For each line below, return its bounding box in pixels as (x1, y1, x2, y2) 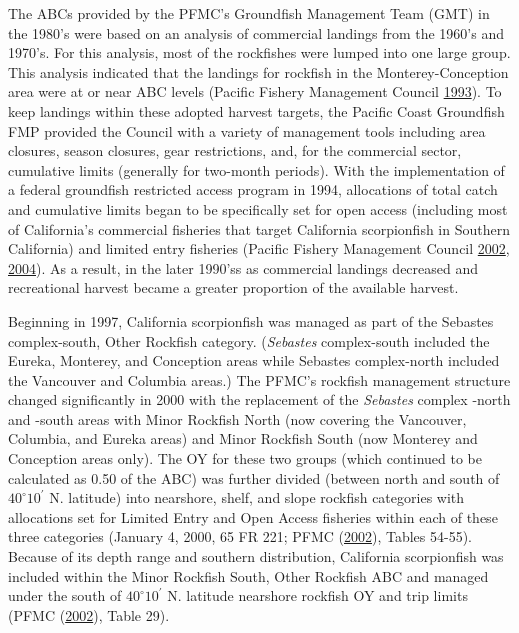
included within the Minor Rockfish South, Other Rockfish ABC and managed (8, 565, 489, 586)
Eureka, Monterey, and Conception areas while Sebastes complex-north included (8, 350, 500, 371)
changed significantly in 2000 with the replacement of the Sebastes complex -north (8, 389, 511, 410)
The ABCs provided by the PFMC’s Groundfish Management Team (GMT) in (8, 3, 490, 23)
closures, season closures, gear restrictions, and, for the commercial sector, (8, 140, 462, 161)
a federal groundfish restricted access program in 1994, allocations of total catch (8, 179, 498, 200)
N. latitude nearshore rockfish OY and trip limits (167, 585, 468, 606)
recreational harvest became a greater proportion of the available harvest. (8, 277, 459, 298)
